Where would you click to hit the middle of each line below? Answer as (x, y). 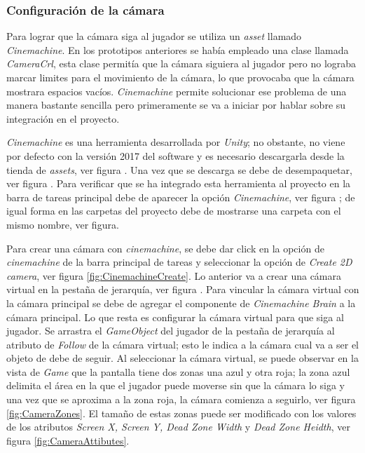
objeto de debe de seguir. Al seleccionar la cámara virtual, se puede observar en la (182, 358)
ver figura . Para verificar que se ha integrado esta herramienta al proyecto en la (179, 183)
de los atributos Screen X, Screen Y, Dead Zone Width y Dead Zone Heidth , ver (178, 427)
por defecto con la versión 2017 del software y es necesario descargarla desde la (175, 155)
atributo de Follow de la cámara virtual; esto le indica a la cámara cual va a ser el (183, 344)
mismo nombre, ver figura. (63, 224)
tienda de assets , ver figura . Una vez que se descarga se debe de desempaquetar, (179, 169)
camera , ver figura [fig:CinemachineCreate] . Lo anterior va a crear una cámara (174, 275)
